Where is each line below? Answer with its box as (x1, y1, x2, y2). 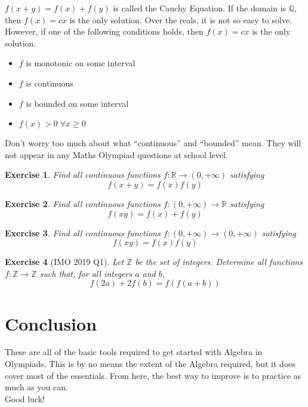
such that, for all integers (39, 267, 133, 279)
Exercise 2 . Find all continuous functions (5, 197, 161, 209)
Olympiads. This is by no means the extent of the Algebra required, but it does (5, 357, 296, 370)
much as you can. (5, 381, 68, 393)
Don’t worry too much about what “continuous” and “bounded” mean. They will (5, 137, 301, 149)
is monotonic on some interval (26, 57, 135, 69)
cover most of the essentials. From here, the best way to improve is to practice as (5, 369, 301, 381)
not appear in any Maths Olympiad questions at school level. (5, 148, 228, 161)
